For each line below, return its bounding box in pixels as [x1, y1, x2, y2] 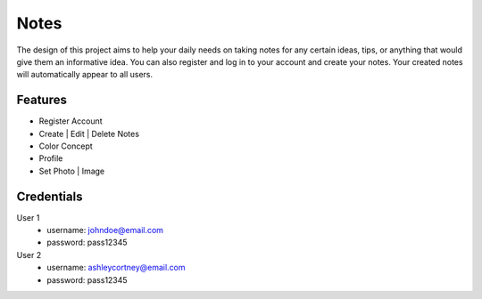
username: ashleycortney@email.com [46, 263, 187, 273]
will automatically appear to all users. [16, 69, 154, 80]
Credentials [16, 189, 83, 204]
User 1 [16, 212, 40, 222]
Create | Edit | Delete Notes [38, 128, 140, 139]
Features [16, 93, 67, 108]
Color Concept [38, 141, 93, 151]
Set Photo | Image [38, 166, 105, 176]
